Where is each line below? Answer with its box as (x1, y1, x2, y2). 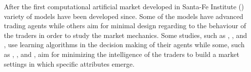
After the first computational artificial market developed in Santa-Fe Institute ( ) (4, 1, 244, 11)
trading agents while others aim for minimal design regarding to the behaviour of (4, 20, 246, 31)
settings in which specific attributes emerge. (4, 58, 135, 69)
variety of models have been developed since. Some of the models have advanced (4, 11, 243, 21)
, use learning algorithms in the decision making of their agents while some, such (4, 39, 245, 50)
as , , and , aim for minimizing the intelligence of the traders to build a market (4, 49, 239, 59)
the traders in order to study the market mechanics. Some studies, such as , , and (4, 30, 247, 40)
